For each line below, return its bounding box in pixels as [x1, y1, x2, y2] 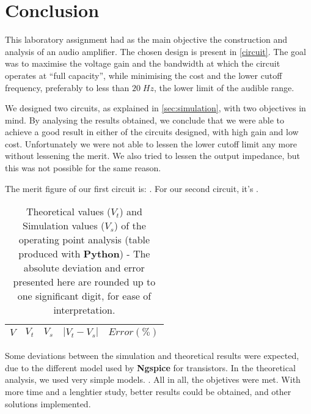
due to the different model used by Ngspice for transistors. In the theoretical [5, 361, 296, 374]
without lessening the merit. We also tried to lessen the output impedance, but [5, 149, 301, 162]
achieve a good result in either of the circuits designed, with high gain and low [5, 125, 299, 138]
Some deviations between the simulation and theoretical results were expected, [5, 349, 299, 362]
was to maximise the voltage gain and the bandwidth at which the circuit [5, 57, 280, 70]
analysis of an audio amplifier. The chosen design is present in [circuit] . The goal [5, 45, 306, 57]
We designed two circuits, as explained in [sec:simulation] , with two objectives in [5, 102, 306, 114]
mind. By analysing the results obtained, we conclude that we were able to [5, 113, 285, 126]
